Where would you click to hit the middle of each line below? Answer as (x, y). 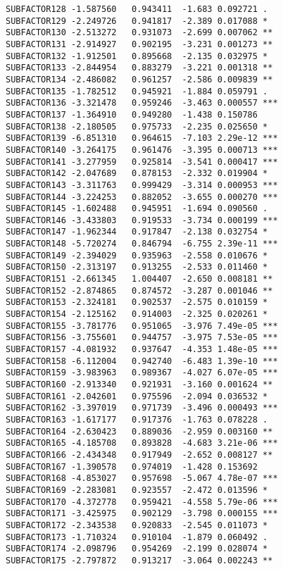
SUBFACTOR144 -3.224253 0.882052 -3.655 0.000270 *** (142, 197)
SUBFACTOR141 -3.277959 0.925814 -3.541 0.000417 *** (142, 162)
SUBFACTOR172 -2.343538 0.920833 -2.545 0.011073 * (137, 525)
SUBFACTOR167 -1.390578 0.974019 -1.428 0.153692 (132, 467)
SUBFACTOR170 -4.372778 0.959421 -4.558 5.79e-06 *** (142, 502)
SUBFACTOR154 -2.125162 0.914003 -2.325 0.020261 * (137, 314)
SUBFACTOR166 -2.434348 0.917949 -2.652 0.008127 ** (139, 455)
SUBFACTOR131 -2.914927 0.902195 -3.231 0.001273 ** (139, 44)
